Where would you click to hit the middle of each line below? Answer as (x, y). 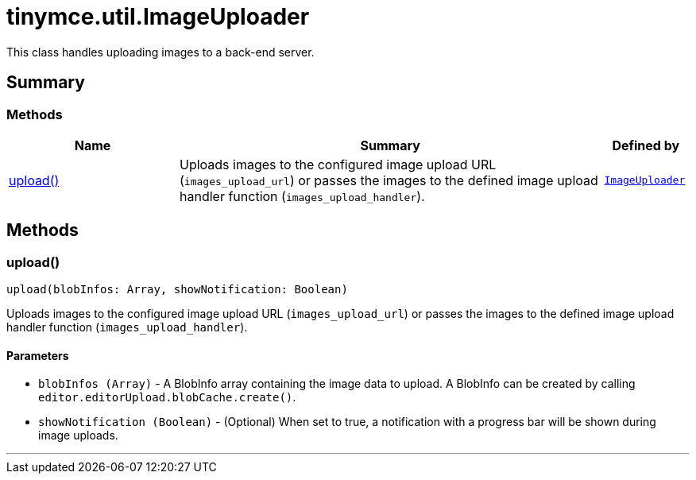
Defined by (646, 145)
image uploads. (78, 435)
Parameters (38, 355)
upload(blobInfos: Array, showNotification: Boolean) (177, 290)
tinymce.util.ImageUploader (158, 17)
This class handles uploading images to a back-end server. (160, 52)
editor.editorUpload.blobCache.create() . (167, 397)
